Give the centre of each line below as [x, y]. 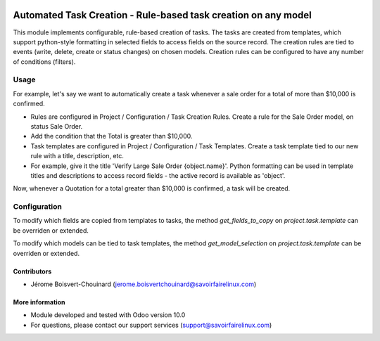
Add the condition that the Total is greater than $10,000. [112, 136]
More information [39, 302]
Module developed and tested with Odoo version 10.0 [108, 315]
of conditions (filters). [44, 62]
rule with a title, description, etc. [77, 156]
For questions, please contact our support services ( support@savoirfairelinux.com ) [151, 325]
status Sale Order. [57, 126]
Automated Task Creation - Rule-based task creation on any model [163, 15]
